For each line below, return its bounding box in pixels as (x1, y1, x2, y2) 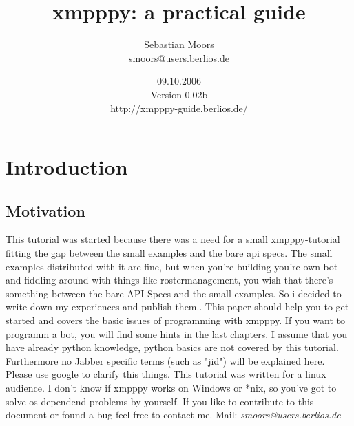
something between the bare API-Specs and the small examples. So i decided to (6, 286, 342, 300)
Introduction (6, 153, 128, 181)
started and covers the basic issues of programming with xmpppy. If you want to (6, 313, 345, 328)
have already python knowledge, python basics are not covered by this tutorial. (6, 340, 339, 354)
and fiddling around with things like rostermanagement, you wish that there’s (6, 273, 333, 287)
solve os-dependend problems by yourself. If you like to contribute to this (6, 394, 314, 408)
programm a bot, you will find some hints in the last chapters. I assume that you (6, 326, 348, 341)
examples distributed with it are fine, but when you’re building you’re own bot (6, 259, 338, 273)
